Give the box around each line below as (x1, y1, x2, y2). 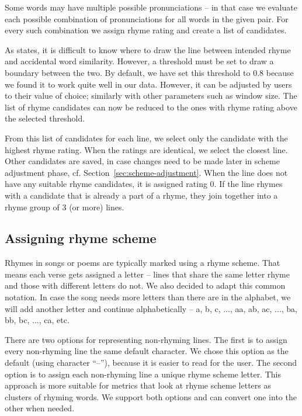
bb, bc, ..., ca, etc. (5, 314, 70, 326)
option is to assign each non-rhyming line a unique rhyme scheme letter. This (5, 368, 281, 380)
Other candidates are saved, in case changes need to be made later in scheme (5, 155, 280, 167)
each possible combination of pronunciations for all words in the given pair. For (5, 12, 289, 25)
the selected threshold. (5, 112, 85, 124)
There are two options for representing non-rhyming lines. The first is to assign (5, 333, 287, 345)
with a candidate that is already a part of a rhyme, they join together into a (5, 189, 278, 201)
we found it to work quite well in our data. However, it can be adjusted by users (5, 78, 292, 90)
